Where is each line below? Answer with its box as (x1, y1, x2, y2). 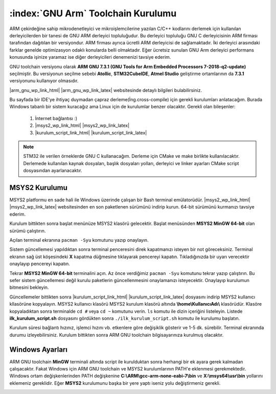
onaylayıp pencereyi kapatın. (9, 261, 70, 267)
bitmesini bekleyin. (9, 284, 49, 291)
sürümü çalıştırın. (9, 227, 46, 234)
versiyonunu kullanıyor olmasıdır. (9, 78, 79, 84)
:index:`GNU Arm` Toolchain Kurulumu (9, 8, 177, 19)
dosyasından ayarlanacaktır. (23, 168, 82, 174)
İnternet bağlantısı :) (35, 115, 78, 121)
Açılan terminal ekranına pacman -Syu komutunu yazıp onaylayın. (9, 237, 149, 243)
